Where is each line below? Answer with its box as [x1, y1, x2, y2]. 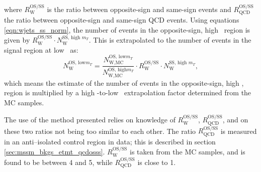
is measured [220, 125, 257, 136]
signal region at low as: [4, 44, 78, 55]
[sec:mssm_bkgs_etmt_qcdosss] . [4, 146, 105, 157]
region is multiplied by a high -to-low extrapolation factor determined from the [4, 87, 251, 98]
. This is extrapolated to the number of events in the [89, 35, 251, 45]
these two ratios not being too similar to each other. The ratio [4, 125, 196, 136]
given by [4, 35, 30, 45]
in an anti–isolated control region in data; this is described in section [4, 136, 216, 146]
